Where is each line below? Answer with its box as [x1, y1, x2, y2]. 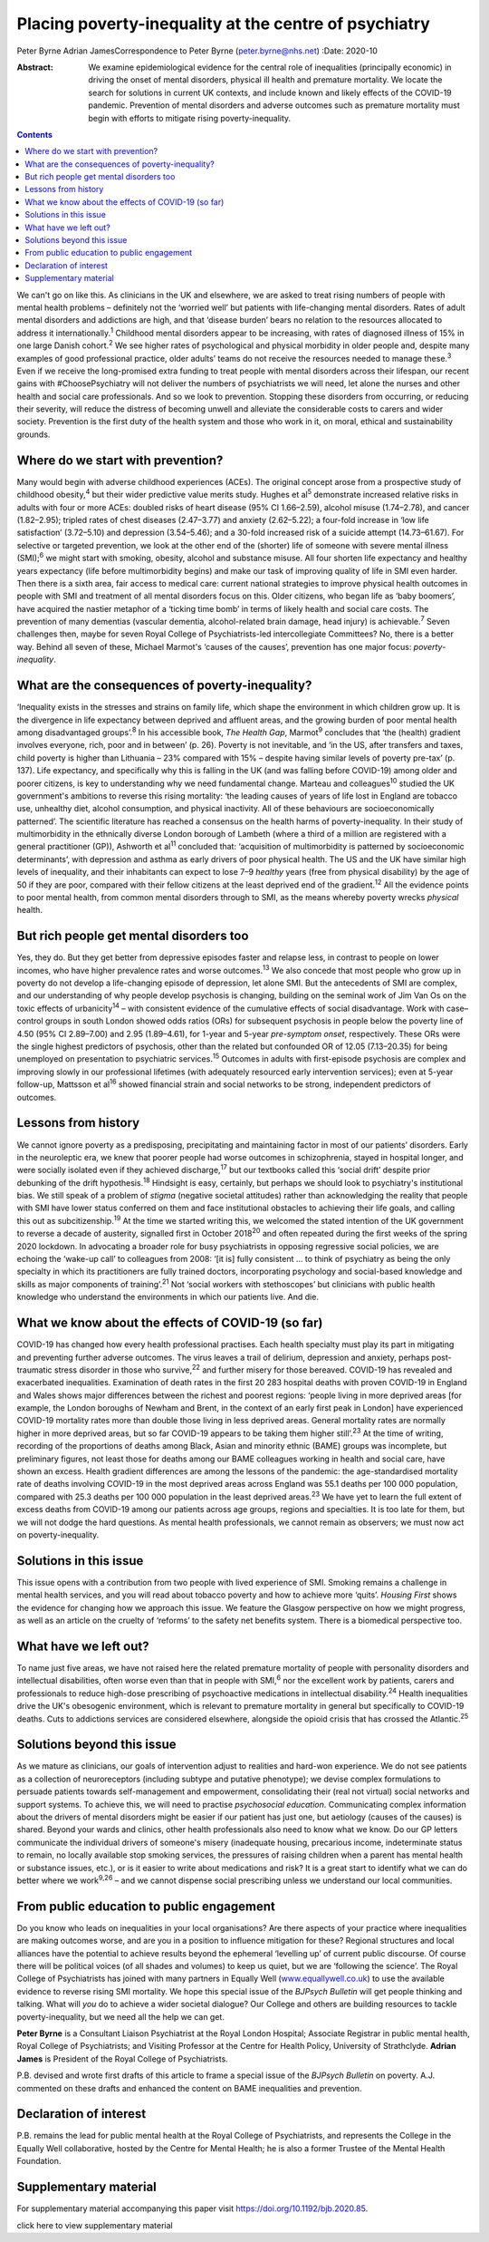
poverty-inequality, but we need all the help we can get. [16, 2011, 225, 2022]
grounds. [16, 429, 51, 440]
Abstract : [16, 62, 53, 73]
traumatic [16, 1364, 53, 1375]
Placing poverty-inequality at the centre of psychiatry [16, 14, 430, 34]
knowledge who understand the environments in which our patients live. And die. [16, 1292, 319, 1303]
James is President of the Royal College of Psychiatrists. [16, 2053, 228, 2064]
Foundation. [16, 2156, 62, 2167]
